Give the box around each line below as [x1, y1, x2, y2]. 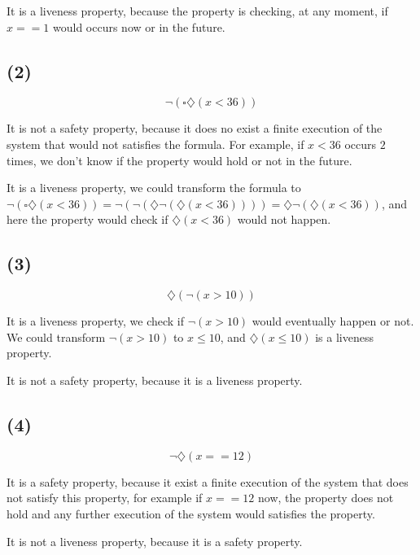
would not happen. [237, 211, 331, 228]
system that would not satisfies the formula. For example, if [7, 135, 304, 152]
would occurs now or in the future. [52, 18, 225, 35]
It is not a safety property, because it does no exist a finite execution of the [7, 120, 383, 137]
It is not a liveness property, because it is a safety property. [7, 532, 303, 549]
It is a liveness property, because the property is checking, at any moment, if [7, 2, 388, 19]
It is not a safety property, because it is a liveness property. [7, 371, 303, 388]
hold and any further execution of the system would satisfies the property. [7, 505, 375, 522]
